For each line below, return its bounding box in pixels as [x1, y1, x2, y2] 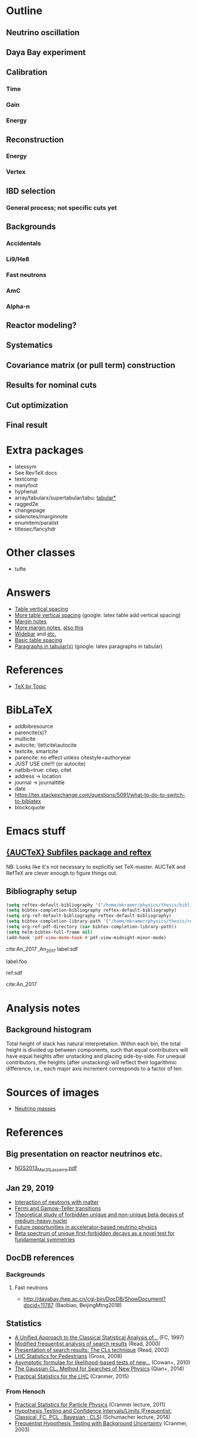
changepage [14, 507, 46, 514]
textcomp [14, 475, 38, 482]
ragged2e [14, 500, 39, 507]
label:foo [6, 958, 28, 965]
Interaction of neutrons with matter [14, 1199, 99, 1206]
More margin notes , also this [14, 624, 84, 631]
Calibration [6, 67, 48, 77]
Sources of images [6, 1086, 100, 1099]
